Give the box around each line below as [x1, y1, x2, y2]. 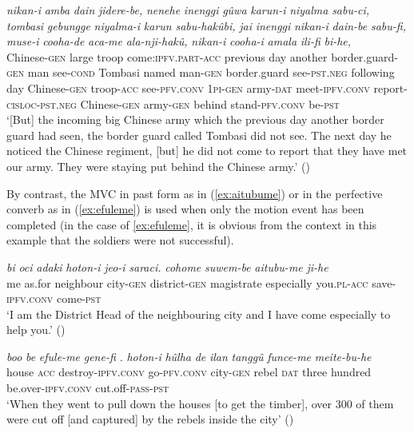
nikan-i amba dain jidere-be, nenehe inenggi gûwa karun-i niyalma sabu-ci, [6, 2, 370, 18]
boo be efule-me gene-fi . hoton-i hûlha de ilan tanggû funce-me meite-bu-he [6, 348, 372, 364]
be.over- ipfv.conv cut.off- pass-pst [6, 379, 169, 396]
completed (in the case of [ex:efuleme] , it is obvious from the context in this [6, 216, 377, 232]
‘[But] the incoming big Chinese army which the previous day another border [6, 111, 384, 128]
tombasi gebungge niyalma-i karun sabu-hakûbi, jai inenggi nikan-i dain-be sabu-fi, [6, 17, 406, 34]
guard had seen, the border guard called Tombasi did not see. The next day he [6, 126, 392, 143]
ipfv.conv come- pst [6, 290, 102, 307]
